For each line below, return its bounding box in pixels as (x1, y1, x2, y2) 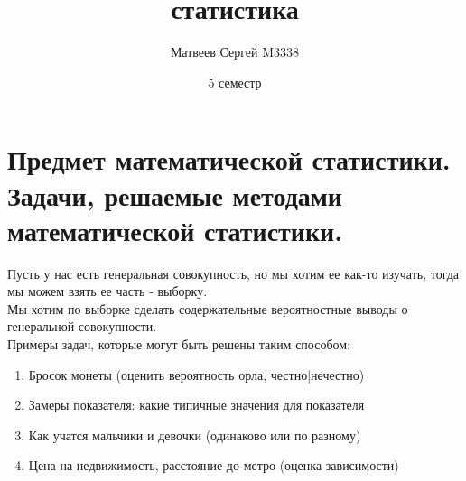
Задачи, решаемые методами (7, 176, 343, 213)
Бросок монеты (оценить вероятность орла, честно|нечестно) (28, 365, 365, 384)
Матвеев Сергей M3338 (170, 42, 300, 61)
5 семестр (208, 72, 262, 91)
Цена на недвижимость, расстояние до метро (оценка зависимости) (28, 456, 399, 475)
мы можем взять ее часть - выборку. (7, 282, 208, 301)
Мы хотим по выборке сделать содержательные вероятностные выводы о (7, 299, 408, 318)
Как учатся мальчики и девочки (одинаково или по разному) (28, 425, 361, 444)
